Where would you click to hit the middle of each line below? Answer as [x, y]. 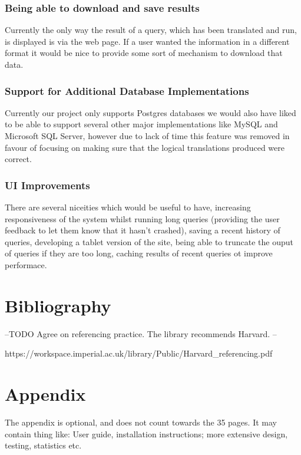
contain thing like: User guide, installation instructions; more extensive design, [146, 433]
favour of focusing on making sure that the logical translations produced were [145, 147]
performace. [26, 264]
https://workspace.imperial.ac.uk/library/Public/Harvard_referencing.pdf [139, 353]
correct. [18, 159]
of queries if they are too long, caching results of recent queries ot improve [139, 253]
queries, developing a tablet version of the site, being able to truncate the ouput [149, 241]
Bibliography [58, 305]
